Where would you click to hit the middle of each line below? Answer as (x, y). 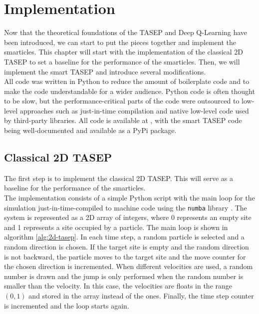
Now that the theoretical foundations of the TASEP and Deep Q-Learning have (126, 32)
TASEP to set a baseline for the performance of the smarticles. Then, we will (122, 61)
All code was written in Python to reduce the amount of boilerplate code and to (127, 81)
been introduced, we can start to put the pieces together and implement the (120, 42)
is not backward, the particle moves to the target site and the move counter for (125, 256)
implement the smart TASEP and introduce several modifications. (105, 71)
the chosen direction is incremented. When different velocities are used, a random (129, 266)
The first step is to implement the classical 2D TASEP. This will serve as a (119, 178)
